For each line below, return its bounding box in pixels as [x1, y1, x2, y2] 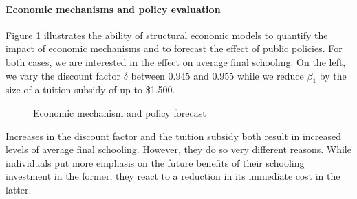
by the [319, 68, 347, 82]
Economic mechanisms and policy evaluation [6, 1, 221, 16]
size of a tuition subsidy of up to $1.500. [6, 82, 175, 97]
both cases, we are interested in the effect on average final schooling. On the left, [6, 54, 346, 69]
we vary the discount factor [6, 68, 120, 82]
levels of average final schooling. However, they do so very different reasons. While [6, 142, 351, 156]
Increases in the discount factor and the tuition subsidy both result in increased [6, 128, 341, 143]
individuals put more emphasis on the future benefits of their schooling [6, 155, 305, 169]
